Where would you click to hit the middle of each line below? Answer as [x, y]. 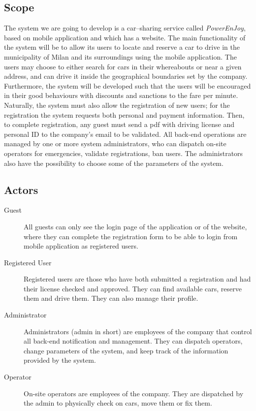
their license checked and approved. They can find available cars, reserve [133, 288]
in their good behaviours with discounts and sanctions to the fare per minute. [121, 95]
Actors [21, 189]
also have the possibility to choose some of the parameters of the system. [114, 163]
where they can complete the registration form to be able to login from [131, 236]
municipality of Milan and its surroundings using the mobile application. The [120, 56]
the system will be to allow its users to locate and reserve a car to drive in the [122, 47]
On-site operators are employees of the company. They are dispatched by [134, 393]
